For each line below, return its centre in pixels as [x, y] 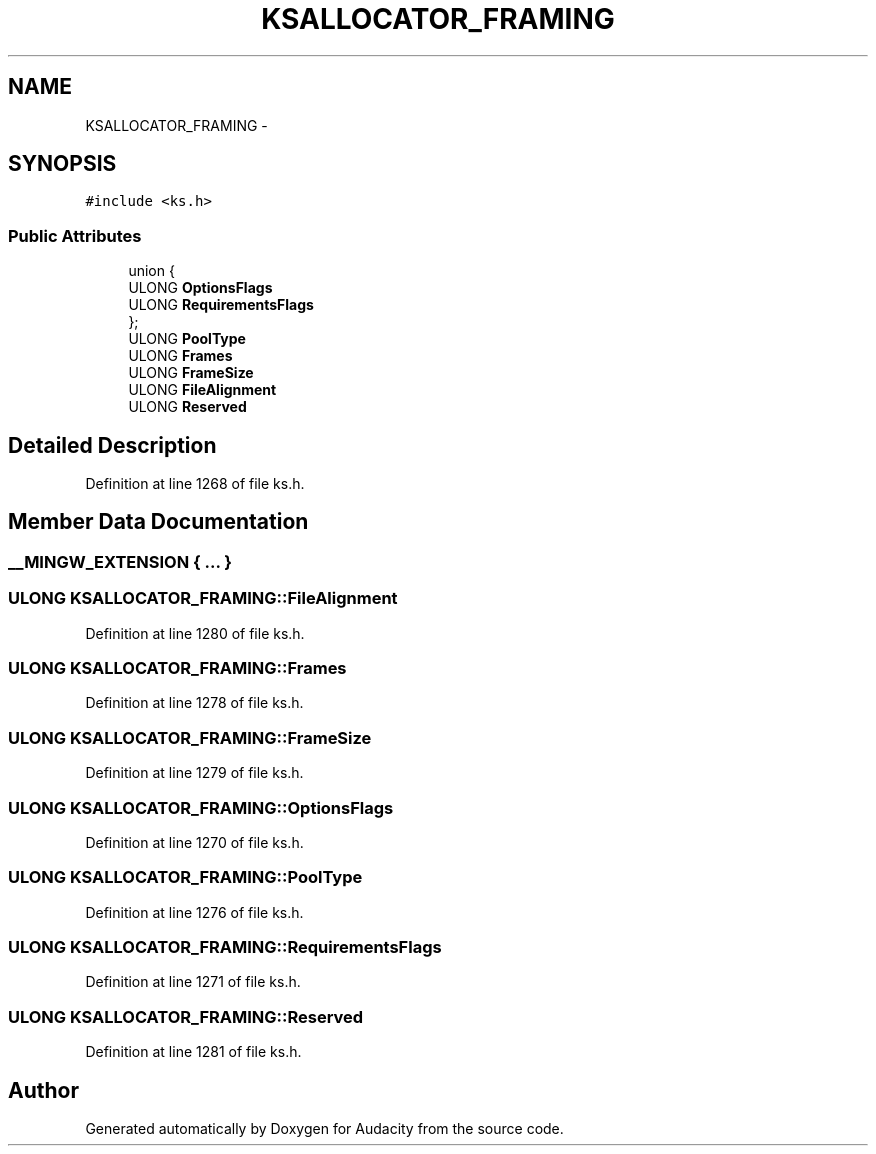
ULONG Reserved [187, 407]
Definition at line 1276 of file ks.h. [194, 912]
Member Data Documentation [158, 522]
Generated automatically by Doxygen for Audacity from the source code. [324, 1128]
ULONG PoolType [187, 339]
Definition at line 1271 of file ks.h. [193, 982]
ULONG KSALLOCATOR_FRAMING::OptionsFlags [201, 807]
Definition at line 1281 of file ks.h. [193, 1052]
